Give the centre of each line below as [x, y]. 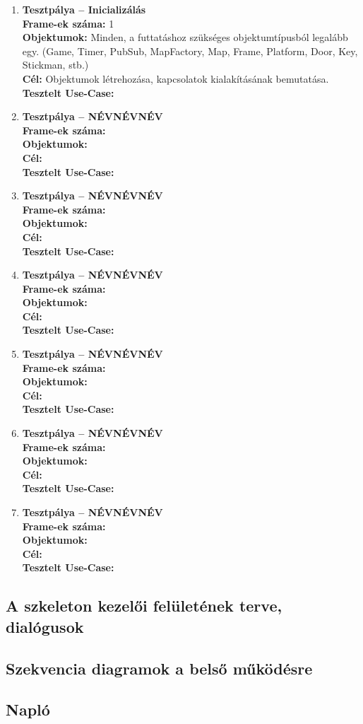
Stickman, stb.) [55, 65]
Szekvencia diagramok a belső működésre [159, 668]
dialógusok [45, 626]
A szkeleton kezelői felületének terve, [144, 606]
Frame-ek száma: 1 [68, 23]
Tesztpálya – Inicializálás [84, 9]
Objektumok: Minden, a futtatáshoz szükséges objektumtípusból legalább [185, 37]
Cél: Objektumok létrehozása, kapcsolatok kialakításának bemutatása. [175, 78]
